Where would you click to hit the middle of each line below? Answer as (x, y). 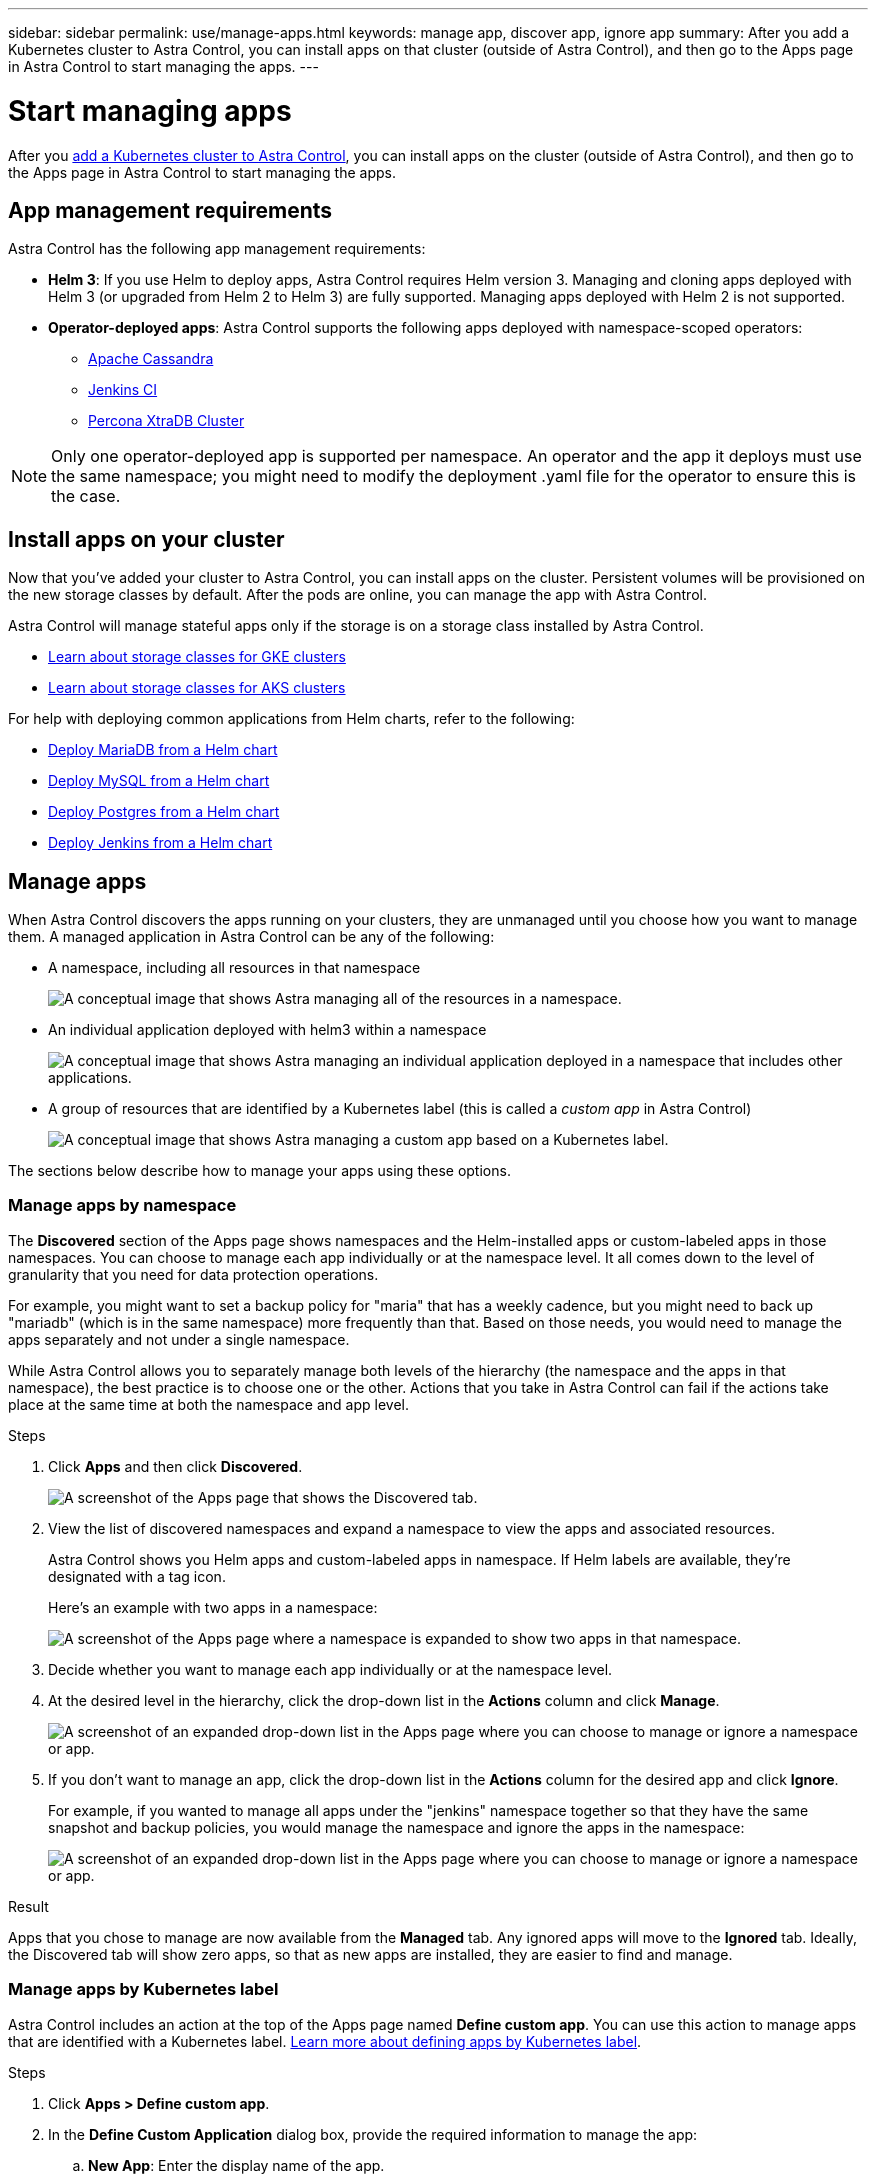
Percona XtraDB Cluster (166, 421)
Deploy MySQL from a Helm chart (159, 781)
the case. (86, 496)
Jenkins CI (123, 390)
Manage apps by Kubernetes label (143, 1989)
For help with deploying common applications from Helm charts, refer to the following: (291, 719)
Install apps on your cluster (146, 539)
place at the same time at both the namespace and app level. (208, 1404)
